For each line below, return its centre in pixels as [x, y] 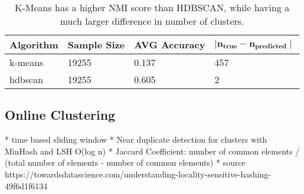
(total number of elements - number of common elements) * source [125, 162]
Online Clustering [60, 115]
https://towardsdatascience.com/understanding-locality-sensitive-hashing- [138, 174]
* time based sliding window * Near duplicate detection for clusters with [136, 139]
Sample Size [96, 45]
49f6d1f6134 [26, 185]
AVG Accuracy [170, 45]
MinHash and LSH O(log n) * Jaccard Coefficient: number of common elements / [152, 151]
